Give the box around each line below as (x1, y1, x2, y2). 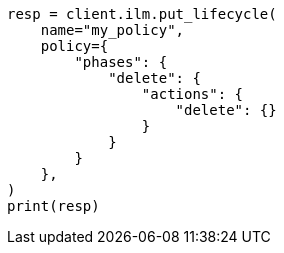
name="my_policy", (40, 22, 185, 38)
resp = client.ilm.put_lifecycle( (7, 6, 277, 22)
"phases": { (74, 54, 168, 70)
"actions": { (141, 86, 244, 102)
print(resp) (7, 198, 100, 214)
